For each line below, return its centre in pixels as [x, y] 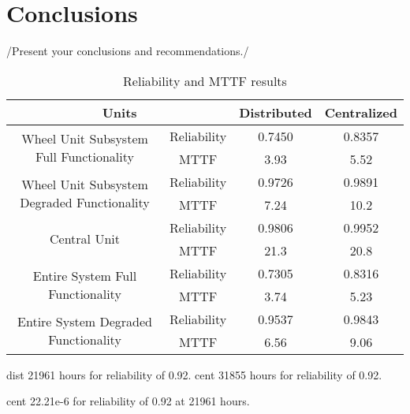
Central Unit [85, 239]
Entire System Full [85, 275]
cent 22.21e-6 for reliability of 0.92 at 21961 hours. [128, 401]
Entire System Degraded [85, 321]
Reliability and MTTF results [205, 80]
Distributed [276, 112]
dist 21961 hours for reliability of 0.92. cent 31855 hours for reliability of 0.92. [194, 374]
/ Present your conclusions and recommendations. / [128, 51]
